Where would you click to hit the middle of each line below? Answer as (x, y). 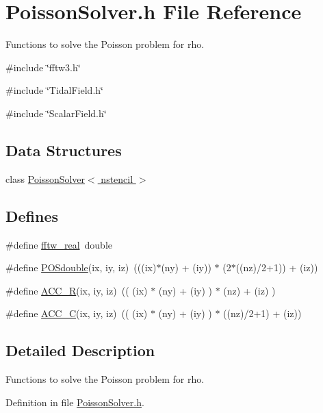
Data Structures (64, 150)
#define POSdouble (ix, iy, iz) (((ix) (81, 267)
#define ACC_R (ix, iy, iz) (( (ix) (77, 290)
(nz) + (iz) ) (249, 290)
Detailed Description (80, 350)
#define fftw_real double (59, 244)
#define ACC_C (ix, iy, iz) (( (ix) (77, 313)
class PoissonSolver (46, 178)
